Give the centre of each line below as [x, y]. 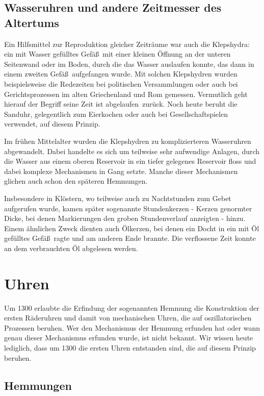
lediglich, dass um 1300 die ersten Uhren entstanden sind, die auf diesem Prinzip [130, 347]
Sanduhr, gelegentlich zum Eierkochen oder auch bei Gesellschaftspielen [116, 114]
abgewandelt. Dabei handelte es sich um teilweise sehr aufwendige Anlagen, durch [132, 151]
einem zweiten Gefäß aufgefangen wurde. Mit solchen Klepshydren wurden [121, 74]
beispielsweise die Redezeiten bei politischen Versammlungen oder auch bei [121, 83]
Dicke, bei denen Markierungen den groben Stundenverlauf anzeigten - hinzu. [125, 218]
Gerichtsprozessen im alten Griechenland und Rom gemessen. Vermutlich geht [126, 94]
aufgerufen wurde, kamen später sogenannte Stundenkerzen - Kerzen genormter [128, 208]
